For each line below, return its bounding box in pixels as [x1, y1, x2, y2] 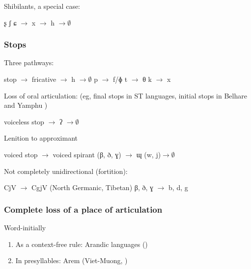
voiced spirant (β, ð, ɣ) [53, 149, 121, 159]
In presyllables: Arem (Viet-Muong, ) [15, 255, 128, 266]
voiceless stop [4, 116, 44, 126]
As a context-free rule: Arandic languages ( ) [15, 239, 148, 249]
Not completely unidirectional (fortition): [4, 166, 128, 176]
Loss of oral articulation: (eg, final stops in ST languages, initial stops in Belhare [4, 90, 247, 100]
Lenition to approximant [4, 133, 78, 143]
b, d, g [168, 182, 188, 193]
